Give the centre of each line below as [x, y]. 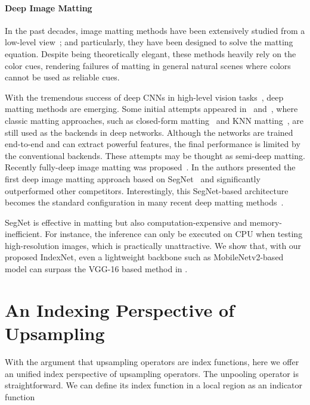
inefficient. [24, 234]
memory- [266, 222]
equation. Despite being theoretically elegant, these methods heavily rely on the [151, 53]
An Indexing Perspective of [120, 309]
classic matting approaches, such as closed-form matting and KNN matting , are [154, 120]
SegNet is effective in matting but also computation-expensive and [126, 222]
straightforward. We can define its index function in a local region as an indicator [154, 385]
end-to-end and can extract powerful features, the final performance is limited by [153, 144]
